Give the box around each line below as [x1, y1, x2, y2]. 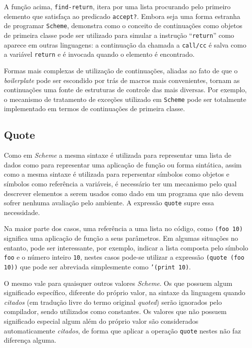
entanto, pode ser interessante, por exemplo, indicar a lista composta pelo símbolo [4, 242, 249, 252]
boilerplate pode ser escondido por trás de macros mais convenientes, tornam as [4, 75, 240, 85]
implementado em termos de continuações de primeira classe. [4, 103, 185, 114]
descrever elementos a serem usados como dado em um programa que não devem [4, 188, 244, 198]
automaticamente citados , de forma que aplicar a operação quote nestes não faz [4, 325, 241, 335]
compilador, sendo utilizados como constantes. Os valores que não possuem [4, 306, 227, 316]
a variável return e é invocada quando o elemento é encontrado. [4, 49, 195, 59]
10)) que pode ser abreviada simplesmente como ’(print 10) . [4, 261, 191, 271]
